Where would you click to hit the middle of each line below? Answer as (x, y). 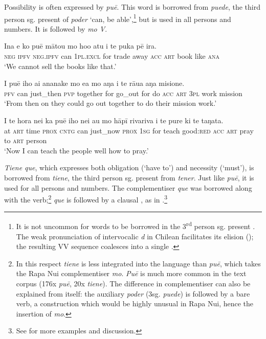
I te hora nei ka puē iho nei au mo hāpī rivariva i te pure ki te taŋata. (114, 120)
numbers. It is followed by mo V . (56, 28)
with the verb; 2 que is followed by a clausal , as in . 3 (86, 199)
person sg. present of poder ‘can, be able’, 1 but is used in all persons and (118, 18)
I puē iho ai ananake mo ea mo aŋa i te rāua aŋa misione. (94, 83)
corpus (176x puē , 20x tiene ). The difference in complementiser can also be (133, 284)
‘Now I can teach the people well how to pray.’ (76, 150)
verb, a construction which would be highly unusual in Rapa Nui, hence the (135, 303)
